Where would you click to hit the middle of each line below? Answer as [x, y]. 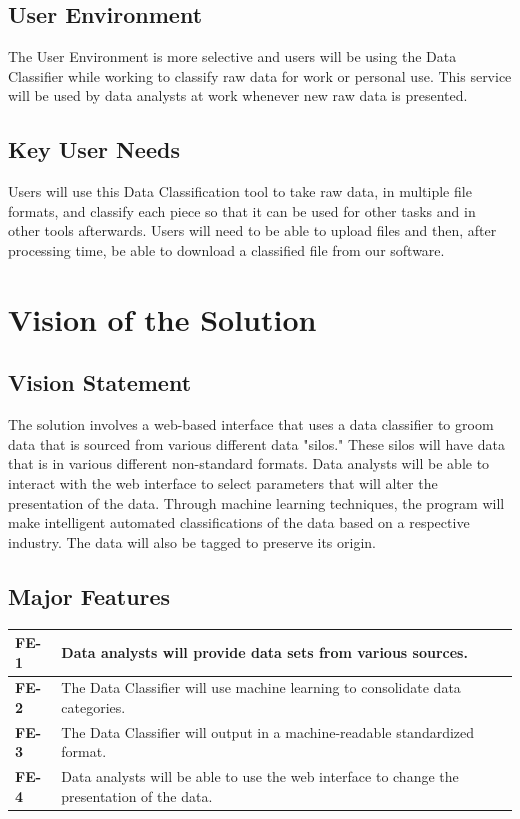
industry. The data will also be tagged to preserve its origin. [192, 541]
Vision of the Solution [162, 318]
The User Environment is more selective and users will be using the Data [232, 56]
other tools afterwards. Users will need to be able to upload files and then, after [252, 230]
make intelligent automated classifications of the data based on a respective [239, 522]
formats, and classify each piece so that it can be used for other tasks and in [242, 210]
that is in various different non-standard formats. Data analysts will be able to [249, 463]
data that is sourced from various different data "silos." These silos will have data [256, 443]
